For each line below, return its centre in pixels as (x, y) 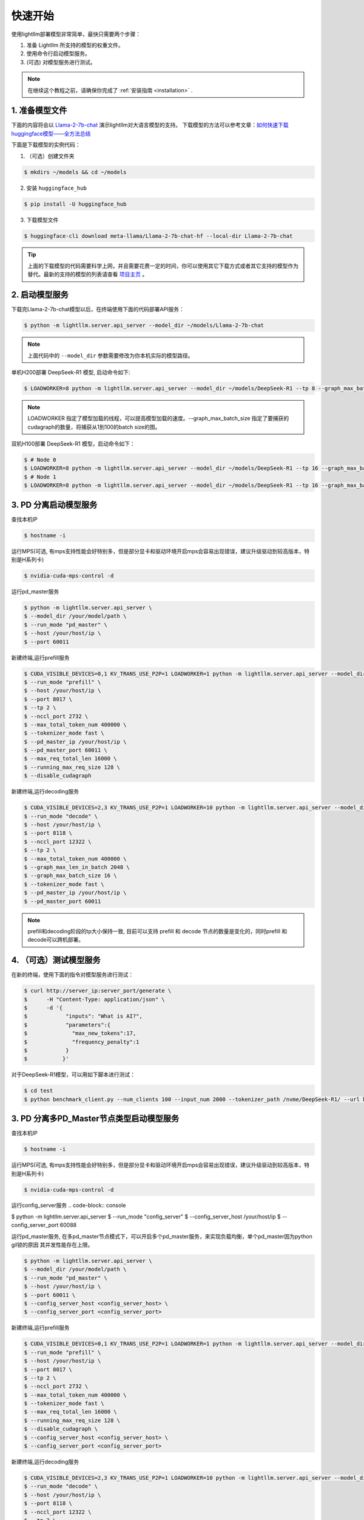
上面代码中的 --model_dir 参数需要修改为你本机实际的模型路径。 (110, 355)
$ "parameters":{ (67, 1025)
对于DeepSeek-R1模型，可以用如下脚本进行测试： (73, 1075)
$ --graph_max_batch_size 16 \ (71, 876)
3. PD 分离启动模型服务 (54, 505)
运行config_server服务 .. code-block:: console (69, 1205)
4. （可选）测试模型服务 (56, 960)
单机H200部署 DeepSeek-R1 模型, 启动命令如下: (71, 372)
